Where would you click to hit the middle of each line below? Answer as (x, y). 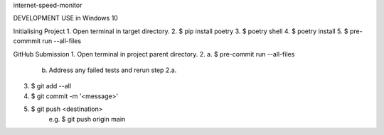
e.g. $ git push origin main (87, 119)
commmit (27, 41)
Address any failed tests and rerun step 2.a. (113, 70)
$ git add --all (51, 86)
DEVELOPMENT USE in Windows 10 (66, 18)
